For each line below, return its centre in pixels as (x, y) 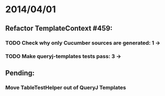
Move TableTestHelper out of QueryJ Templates (66, 87)
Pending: (20, 73)
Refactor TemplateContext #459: (59, 28)
